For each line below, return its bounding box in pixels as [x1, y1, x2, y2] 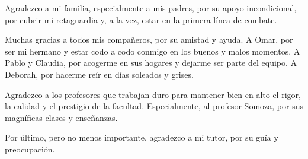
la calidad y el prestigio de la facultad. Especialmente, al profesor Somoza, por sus [5, 100, 303, 112]
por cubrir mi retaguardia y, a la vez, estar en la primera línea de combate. [5, 13, 277, 26]
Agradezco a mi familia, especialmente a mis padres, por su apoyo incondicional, [5, 2, 297, 14]
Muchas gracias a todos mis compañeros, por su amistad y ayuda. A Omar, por [5, 33, 293, 46]
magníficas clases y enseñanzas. [5, 111, 118, 123]
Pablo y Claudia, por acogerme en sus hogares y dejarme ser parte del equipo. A [5, 56, 297, 69]
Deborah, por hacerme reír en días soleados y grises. [5, 68, 194, 80]
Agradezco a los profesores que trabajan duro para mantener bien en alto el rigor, [5, 88, 301, 100]
